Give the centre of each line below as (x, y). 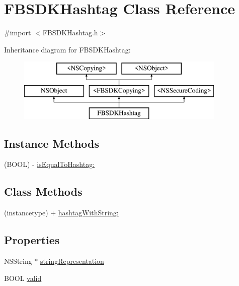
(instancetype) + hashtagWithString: (61, 213)
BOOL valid (23, 278)
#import (18, 33)
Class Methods (43, 191)
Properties (32, 240)
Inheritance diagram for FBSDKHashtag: (67, 49)
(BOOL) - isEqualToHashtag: (50, 164)
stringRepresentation (72, 261)
